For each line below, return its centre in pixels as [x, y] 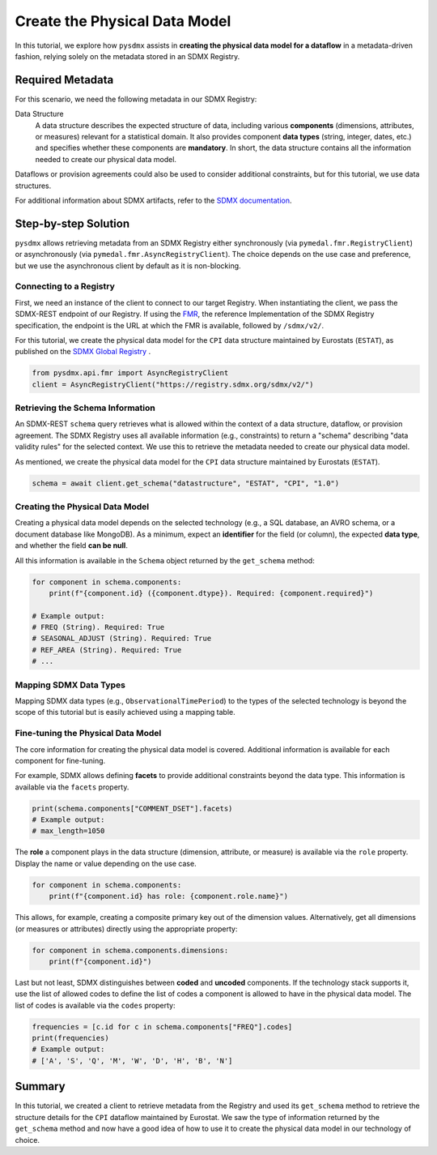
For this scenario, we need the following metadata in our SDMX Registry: [136, 99]
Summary [40, 1087]
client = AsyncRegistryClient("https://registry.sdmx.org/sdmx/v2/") [173, 384]
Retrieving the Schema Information [85, 408]
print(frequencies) [70, 1038]
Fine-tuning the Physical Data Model [88, 734]
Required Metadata [64, 80]
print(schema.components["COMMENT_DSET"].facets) [132, 808]
